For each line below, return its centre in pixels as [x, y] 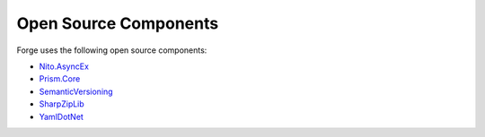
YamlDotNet [62, 116]
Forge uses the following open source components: [112, 50]
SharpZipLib [62, 104]
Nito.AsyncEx [64, 66]
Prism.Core [60, 79]
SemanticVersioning [76, 91]
